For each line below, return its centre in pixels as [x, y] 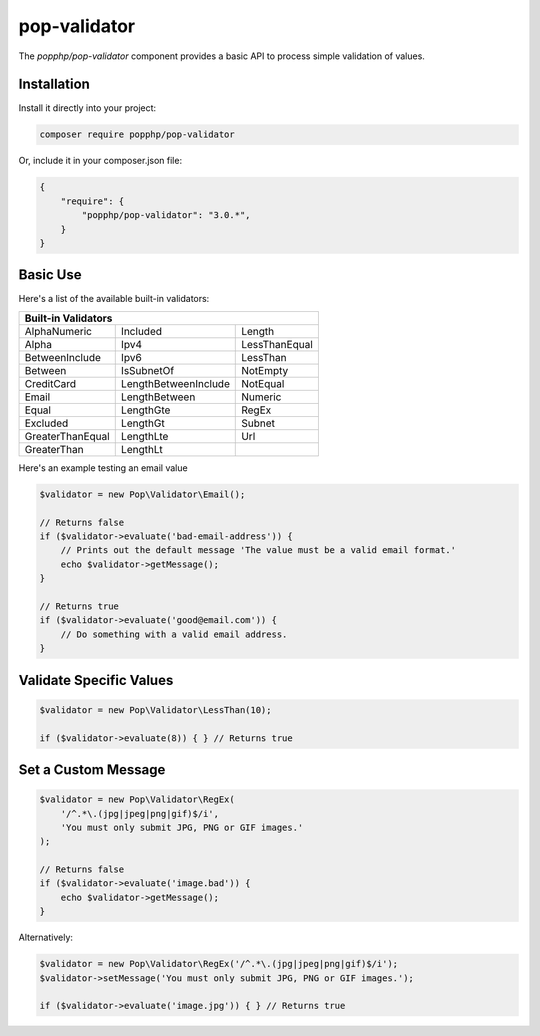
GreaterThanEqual [67, 436]
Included [141, 331]
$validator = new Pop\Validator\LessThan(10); [155, 709]
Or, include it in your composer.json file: [100, 161]
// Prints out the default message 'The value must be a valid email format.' [258, 550]
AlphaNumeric [58, 331]
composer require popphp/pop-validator [137, 134]
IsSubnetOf [147, 370]
